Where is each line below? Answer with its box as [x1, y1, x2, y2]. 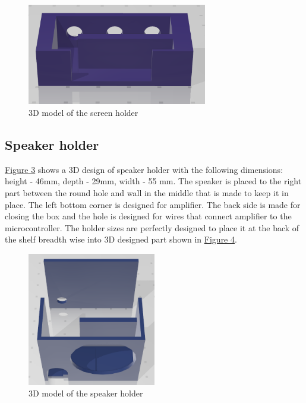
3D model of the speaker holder [29, 387, 143, 399]
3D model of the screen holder [29, 106, 138, 118]
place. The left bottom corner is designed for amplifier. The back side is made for [5, 198, 301, 210]
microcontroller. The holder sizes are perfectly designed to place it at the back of [5, 221, 299, 234]
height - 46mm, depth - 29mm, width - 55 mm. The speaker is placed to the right [5, 175, 302, 187]
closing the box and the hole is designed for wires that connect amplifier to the [5, 210, 292, 222]
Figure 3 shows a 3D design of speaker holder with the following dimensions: [5, 163, 283, 175]
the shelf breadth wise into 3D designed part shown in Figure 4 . [5, 233, 237, 245]
